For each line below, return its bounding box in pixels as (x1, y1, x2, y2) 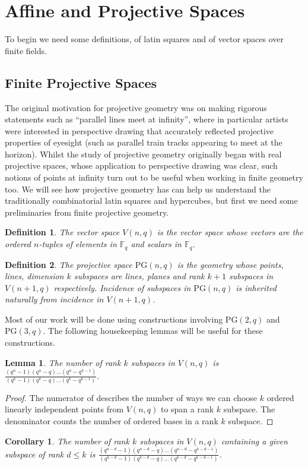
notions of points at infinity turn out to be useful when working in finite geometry (5, 171, 303, 184)
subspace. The (223, 403, 275, 415)
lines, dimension (5, 270, 64, 282)
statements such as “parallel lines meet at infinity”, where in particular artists (5, 113, 288, 125)
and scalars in (131, 238, 182, 250)
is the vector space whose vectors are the (157, 226, 303, 238)
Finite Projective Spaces (5, 73, 157, 91)
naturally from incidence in (5, 293, 104, 305)
